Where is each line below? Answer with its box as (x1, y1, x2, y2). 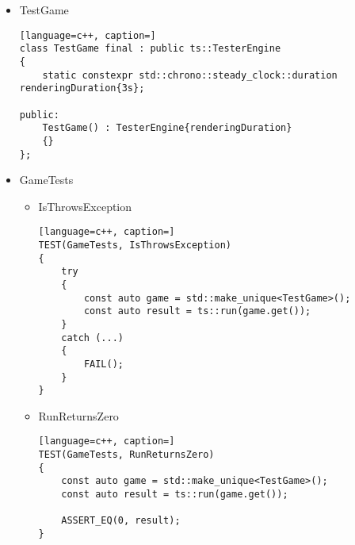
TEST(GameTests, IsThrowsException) (38, 240, 231, 251)
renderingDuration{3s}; (19, 83, 145, 94)
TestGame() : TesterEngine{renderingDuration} (42, 122, 292, 134)
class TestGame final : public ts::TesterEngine (19, 43, 281, 55)
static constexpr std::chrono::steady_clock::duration (42, 69, 338, 81)
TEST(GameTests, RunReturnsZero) (38, 449, 215, 461)
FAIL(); (83, 358, 124, 370)
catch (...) (61, 332, 124, 344)
